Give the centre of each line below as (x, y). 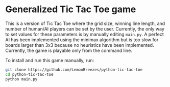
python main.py (21, 79)
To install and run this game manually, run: (50, 60)
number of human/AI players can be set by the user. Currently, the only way (85, 28)
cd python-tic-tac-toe (29, 74)
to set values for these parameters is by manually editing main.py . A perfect (85, 34)
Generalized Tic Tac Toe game (71, 9)
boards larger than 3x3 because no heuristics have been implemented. (80, 45)
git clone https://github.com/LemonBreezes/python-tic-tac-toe (74, 70)
